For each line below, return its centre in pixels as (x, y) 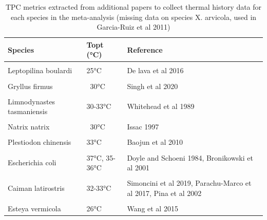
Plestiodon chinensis (40, 142)
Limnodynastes (32, 101)
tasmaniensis (28, 111)
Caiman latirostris (36, 188)
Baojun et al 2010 (155, 142)
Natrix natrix (29, 127)
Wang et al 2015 (152, 208)
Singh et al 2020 (152, 86)
